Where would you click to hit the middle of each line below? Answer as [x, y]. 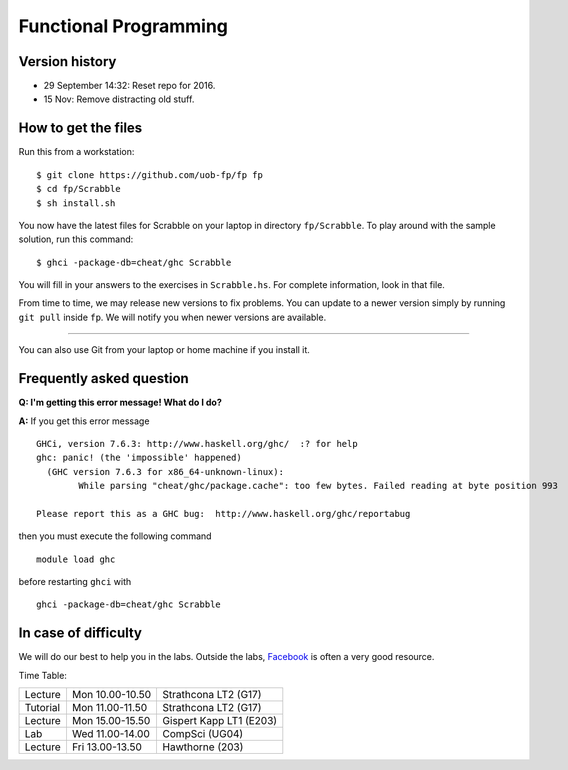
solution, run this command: [76, 239]
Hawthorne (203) [203, 747]
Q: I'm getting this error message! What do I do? [120, 402]
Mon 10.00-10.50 [111, 695]
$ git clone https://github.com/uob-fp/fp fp [150, 174]
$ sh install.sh [76, 203]
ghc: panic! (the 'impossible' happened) [139, 458]
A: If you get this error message [84, 421]
